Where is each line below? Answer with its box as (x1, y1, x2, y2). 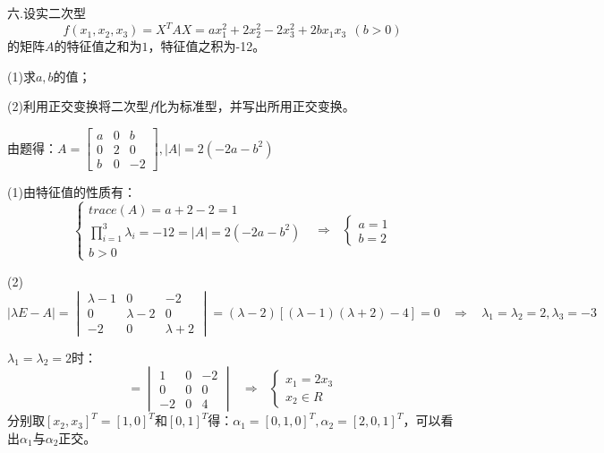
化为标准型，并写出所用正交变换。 (154, 97, 355, 115)
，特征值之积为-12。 (148, 37, 266, 56)
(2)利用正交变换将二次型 (7, 97, 149, 115)
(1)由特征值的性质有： (7, 183, 136, 201)
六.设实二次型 (7, 4, 86, 21)
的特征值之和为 (54, 37, 142, 56)
